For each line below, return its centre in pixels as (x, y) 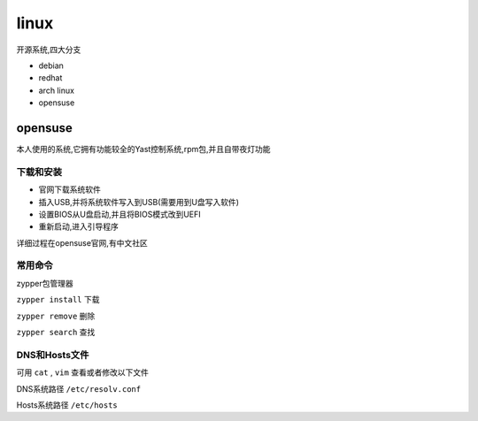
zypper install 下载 (58, 300)
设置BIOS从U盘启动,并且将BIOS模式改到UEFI (119, 214)
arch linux (57, 90)
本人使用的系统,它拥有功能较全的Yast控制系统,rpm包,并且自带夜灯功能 (143, 149)
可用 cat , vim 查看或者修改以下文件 (83, 372)
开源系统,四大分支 (49, 50)
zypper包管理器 (45, 283)
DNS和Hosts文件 (53, 355)
